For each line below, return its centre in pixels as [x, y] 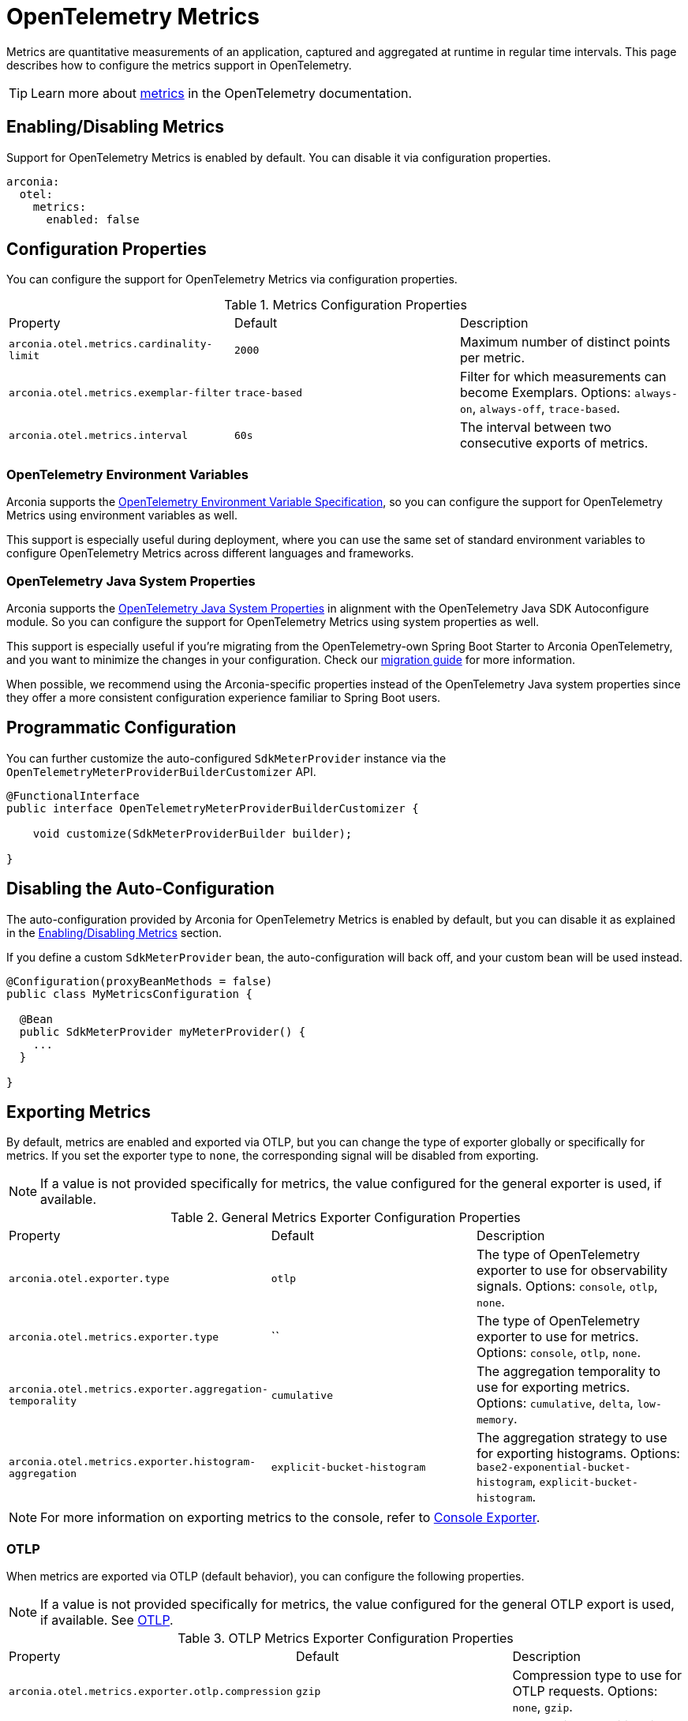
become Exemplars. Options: [545, 393]
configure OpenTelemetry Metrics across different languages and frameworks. [210, 553]
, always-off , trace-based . [546, 409]
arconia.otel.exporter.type [89, 1278]
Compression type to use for [597, 1676]
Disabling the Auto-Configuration [140, 889]
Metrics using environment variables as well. [122, 516]
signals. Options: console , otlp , [567, 1286]
